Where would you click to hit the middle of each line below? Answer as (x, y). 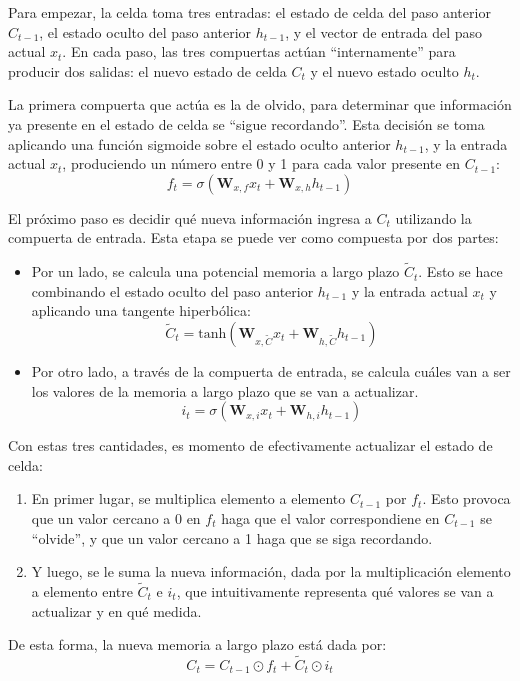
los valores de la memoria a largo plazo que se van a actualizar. (225, 390)
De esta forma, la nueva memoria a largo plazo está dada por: (197, 644)
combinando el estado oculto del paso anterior (172, 290)
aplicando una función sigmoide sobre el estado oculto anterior (199, 143)
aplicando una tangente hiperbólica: (141, 310)
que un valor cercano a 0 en (116, 517)
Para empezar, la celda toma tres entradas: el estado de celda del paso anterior (249, 12)
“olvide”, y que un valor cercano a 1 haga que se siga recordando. (232, 537)
